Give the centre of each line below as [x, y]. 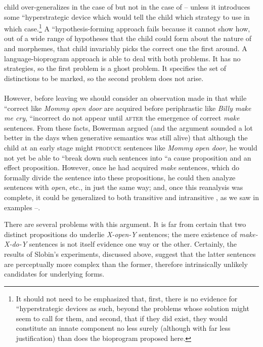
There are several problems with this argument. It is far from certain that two [125, 224]
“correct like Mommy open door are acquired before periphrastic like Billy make [128, 108]
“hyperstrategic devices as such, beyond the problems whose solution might [133, 308]
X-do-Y [16, 244]
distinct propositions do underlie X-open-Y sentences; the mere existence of [121, 234]
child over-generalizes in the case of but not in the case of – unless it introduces [127, 7]
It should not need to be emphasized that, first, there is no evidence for [127, 298]
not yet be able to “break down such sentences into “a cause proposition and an [128, 157]
